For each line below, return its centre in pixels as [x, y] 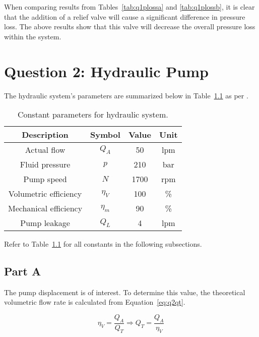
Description [45, 135]
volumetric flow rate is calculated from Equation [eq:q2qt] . [95, 302]
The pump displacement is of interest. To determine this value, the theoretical [125, 292]
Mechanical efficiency [45, 208]
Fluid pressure [45, 164]
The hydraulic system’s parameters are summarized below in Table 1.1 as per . [126, 95]
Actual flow [45, 150]
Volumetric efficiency [45, 194]
